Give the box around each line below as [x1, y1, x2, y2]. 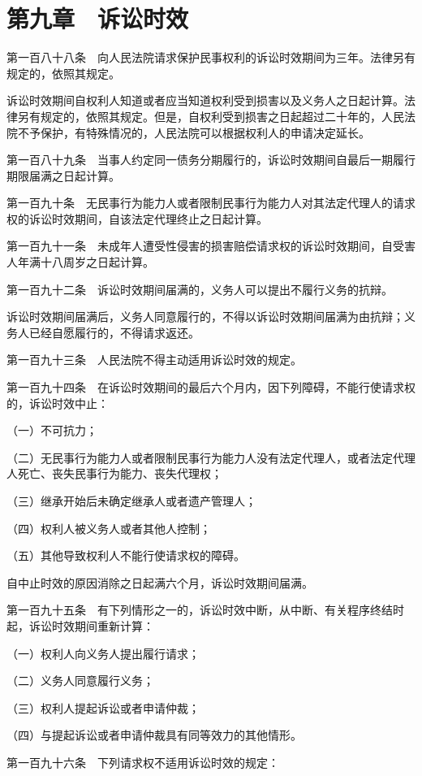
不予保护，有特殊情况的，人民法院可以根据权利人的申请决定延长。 [17, 124, 370, 141]
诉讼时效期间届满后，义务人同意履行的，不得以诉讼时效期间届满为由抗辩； [6, 308, 404, 325]
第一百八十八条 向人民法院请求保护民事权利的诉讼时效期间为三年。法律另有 [6, 49, 416, 66]
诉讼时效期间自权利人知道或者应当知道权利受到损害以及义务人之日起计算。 [6, 92, 404, 109]
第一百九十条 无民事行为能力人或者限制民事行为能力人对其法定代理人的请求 [6, 194, 416, 211]
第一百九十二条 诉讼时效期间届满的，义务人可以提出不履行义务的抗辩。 [6, 280, 393, 297]
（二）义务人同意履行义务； [6, 672, 154, 689]
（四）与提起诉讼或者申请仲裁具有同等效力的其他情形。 [6, 726, 302, 743]
